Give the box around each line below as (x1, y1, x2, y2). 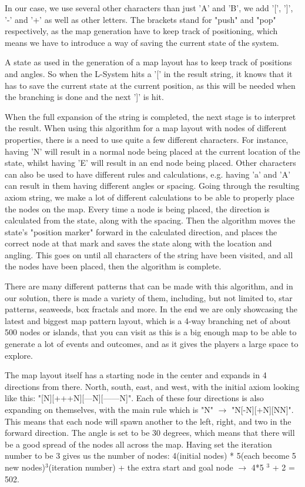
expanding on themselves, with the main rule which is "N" (5, 403, 213, 415)
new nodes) (5, 461, 45, 473)
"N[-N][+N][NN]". (231, 403, 294, 415)
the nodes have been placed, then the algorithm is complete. (5, 260, 222, 272)
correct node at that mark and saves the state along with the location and (5, 237, 272, 249)
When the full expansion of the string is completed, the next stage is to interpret (5, 110, 296, 122)
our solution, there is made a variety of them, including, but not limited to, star (5, 291, 293, 303)
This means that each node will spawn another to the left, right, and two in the (5, 415, 291, 427)
